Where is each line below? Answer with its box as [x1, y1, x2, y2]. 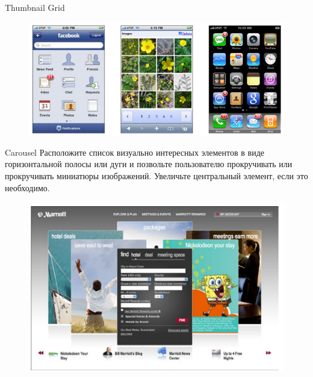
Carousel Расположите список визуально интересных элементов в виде [5, 146, 264, 158]
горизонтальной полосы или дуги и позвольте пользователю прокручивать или [5, 158, 293, 170]
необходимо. [5, 181, 50, 194]
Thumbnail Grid [5, 1, 65, 13]
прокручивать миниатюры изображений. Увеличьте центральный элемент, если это [5, 169, 308, 182]
